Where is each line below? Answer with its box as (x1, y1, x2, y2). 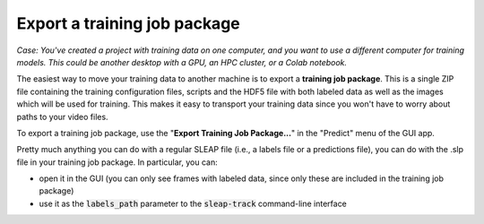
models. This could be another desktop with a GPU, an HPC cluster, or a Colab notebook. (16, 56, 348, 67)
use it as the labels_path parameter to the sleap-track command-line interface (39, 198, 347, 209)
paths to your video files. (16, 111, 108, 122)
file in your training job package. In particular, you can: (16, 157, 219, 168)
